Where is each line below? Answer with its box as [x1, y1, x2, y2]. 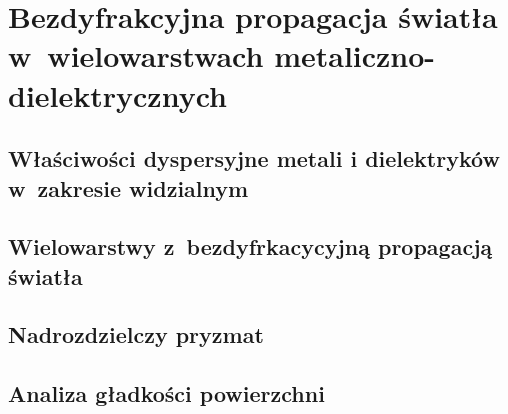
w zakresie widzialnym [8, 172, 249, 203]
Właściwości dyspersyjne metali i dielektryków [8, 143, 500, 174]
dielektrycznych [8, 74, 227, 115]
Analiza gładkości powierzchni [8, 378, 325, 409]
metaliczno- [274, 35, 436, 76]
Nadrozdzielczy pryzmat [8, 319, 264, 350]
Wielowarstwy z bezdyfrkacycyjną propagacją [8, 231, 493, 262]
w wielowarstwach [8, 35, 264, 76]
